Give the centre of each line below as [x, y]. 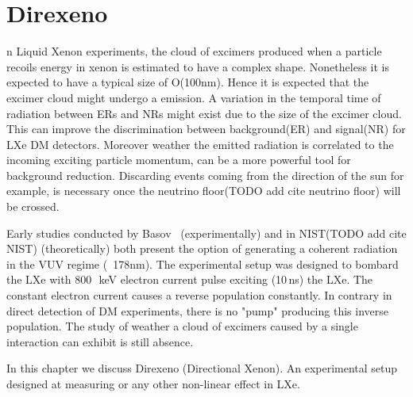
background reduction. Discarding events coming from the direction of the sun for [205, 175]
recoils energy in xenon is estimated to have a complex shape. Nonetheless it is [198, 66]
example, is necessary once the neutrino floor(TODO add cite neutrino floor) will [204, 191]
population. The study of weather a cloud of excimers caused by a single [182, 326]
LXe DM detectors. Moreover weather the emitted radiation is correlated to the [200, 144]
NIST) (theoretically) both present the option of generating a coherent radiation [202, 248]
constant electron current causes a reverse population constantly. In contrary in [199, 295]
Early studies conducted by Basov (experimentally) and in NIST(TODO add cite [206, 233]
